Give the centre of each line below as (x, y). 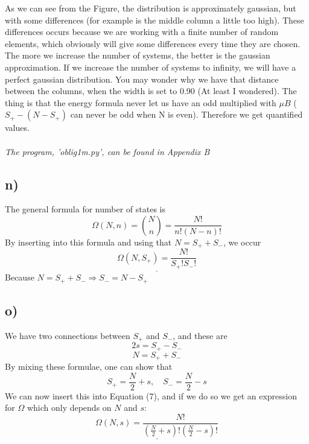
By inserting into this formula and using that (88, 242)
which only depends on (69, 408)
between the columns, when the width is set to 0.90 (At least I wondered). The (151, 91)
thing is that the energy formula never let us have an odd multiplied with (141, 102)
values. (17, 128)
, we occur (242, 242)
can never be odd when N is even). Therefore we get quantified (186, 114)
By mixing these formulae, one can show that (89, 366)
